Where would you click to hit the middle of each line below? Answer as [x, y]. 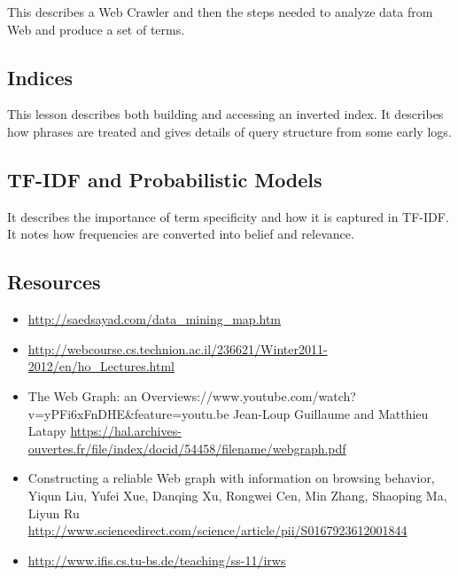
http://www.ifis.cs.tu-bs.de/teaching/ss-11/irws [157, 560]
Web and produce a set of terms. [96, 29]
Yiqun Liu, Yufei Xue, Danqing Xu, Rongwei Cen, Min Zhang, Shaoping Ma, [237, 495]
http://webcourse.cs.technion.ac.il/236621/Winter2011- [178, 348]
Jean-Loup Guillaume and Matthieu [331, 413]
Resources [54, 282]
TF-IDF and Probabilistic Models [165, 179]
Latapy [47, 431]
